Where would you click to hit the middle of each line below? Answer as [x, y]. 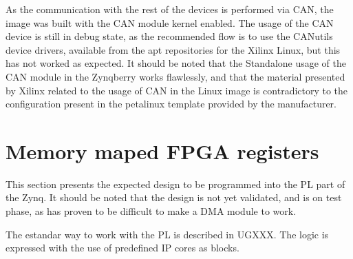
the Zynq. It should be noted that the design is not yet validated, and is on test [174, 197]
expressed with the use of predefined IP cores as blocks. [122, 248]
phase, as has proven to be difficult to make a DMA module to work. [151, 211]
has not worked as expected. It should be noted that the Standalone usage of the [176, 63]
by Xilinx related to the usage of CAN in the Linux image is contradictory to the [177, 90]
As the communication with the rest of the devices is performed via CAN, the [170, 9]
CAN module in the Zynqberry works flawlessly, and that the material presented [175, 76]
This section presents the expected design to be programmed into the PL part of [175, 184]
